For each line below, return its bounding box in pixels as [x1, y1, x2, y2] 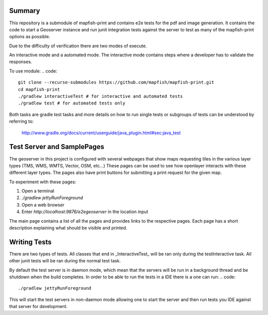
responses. [9, 59, 32, 65]
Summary [9, 6, 40, 15]
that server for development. [9, 304, 68, 310]
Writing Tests [9, 237, 52, 246]
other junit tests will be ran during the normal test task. [9, 258, 121, 264]
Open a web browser [21, 202, 65, 208]
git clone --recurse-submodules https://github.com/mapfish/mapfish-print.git [18, 79, 214, 85]
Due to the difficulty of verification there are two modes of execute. [9, 43, 147, 49]
